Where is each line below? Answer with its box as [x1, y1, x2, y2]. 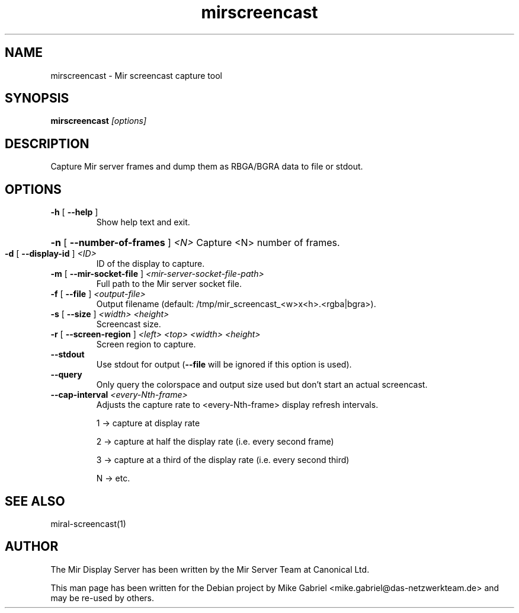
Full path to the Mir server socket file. [96, 279, 242, 289]
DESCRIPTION [5, 136, 89, 151]
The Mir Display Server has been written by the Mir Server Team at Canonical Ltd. [50, 564, 370, 574]
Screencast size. [96, 319, 161, 330]
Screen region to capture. [96, 339, 196, 350]
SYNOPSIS [5, 91, 69, 106]
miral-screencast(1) [50, 518, 126, 529]
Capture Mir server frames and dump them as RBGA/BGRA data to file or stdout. [50, 161, 363, 172]
